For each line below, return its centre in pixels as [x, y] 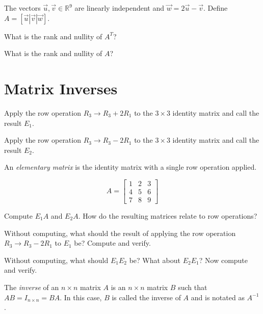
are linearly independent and [120, 8]
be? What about [155, 260]
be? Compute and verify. [112, 243]
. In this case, [81, 297]
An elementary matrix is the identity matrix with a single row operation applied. [130, 167]
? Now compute [223, 260]
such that [193, 287]
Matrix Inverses [61, 88]
